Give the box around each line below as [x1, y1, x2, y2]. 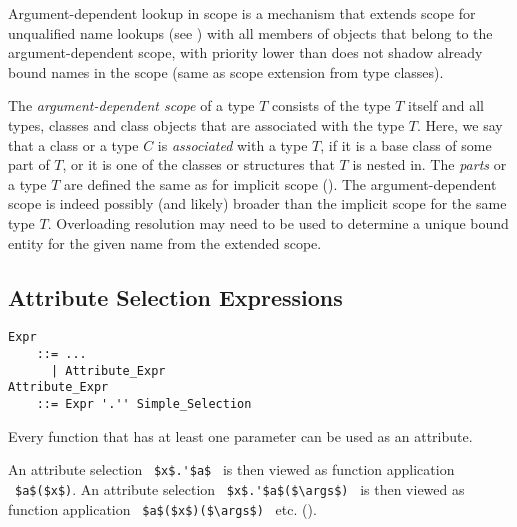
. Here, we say [417, 114, 503, 135]
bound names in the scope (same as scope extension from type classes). [8, 61, 444, 82]
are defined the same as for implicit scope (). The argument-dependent [64, 173, 497, 194]
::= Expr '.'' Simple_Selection [36, 396, 252, 411]
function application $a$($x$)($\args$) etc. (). [8, 498, 317, 519]
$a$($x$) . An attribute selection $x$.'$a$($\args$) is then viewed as [15, 478, 465, 499]
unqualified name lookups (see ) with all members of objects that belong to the [8, 22, 493, 43]
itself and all [408, 95, 484, 116]
